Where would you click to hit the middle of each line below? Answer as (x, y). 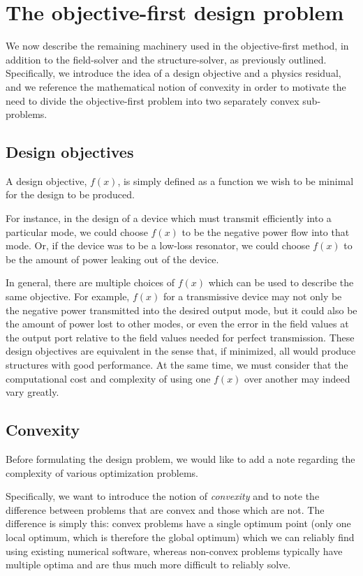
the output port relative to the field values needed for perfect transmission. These (180, 337)
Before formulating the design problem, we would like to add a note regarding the (180, 459)
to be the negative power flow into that (266, 231)
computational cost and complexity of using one (108, 378)
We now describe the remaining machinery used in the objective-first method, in (177, 46)
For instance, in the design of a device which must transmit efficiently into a (169, 218)
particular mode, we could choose (77, 231)
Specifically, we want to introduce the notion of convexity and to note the (163, 496)
